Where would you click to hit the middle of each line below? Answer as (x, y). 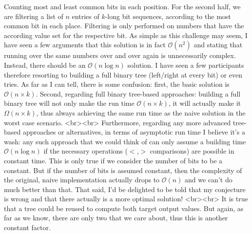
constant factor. (27, 227)
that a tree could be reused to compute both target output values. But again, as (124, 208)
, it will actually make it (205, 103)
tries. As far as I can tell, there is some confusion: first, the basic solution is (117, 84)
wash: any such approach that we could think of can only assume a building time (125, 141)
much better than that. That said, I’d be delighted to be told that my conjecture (125, 189)
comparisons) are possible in (192, 151)
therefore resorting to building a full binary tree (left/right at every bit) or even (123, 74)
